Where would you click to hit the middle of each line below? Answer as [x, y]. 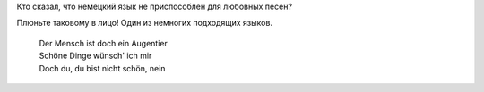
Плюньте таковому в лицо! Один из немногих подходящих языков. [145, 23]
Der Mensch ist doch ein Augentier [103, 43]
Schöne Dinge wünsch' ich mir [95, 56]
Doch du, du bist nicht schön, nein [102, 68]
